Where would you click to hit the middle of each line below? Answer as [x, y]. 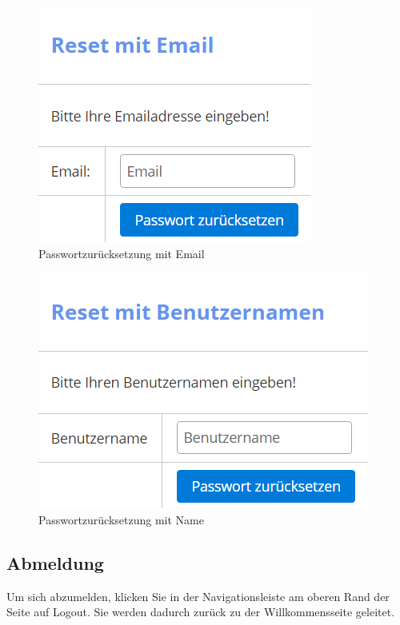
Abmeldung [55, 562]
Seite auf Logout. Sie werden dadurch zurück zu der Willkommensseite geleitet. [201, 612]
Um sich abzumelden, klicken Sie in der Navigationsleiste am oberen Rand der [198, 596]
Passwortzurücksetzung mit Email [122, 253]
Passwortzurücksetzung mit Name [121, 519]
